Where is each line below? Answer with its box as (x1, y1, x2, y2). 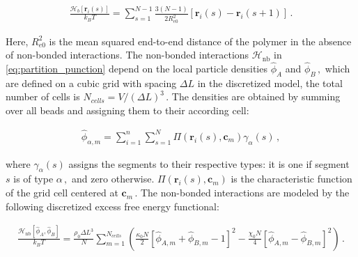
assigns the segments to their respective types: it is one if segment (68, 156, 350, 171)
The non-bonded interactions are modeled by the (140, 185, 350, 200)
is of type (13, 171, 54, 186)
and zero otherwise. (71, 171, 155, 186)
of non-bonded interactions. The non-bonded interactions (6, 47, 249, 62)
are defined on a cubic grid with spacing (6, 75, 177, 90)
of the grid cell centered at (6, 185, 118, 200)
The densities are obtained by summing (171, 89, 341, 104)
